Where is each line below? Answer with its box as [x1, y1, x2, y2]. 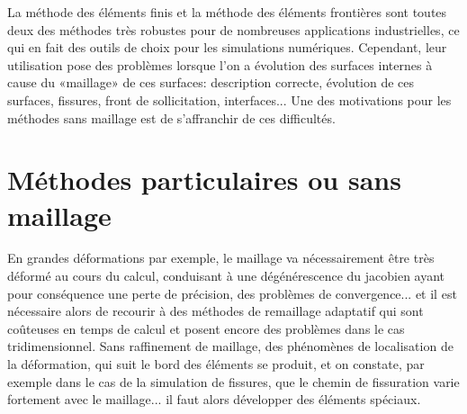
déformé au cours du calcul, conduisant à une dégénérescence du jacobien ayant [7, 266, 445, 285]
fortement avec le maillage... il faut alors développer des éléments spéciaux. [7, 390, 421, 409]
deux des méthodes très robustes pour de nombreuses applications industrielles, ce [7, 20, 460, 39]
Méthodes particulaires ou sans [7, 161, 401, 198]
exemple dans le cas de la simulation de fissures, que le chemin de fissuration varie [7, 372, 460, 391]
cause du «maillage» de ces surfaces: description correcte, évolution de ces [7, 73, 415, 92]
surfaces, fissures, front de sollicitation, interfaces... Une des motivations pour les [7, 90, 452, 109]
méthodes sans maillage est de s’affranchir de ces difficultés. [7, 108, 336, 127]
